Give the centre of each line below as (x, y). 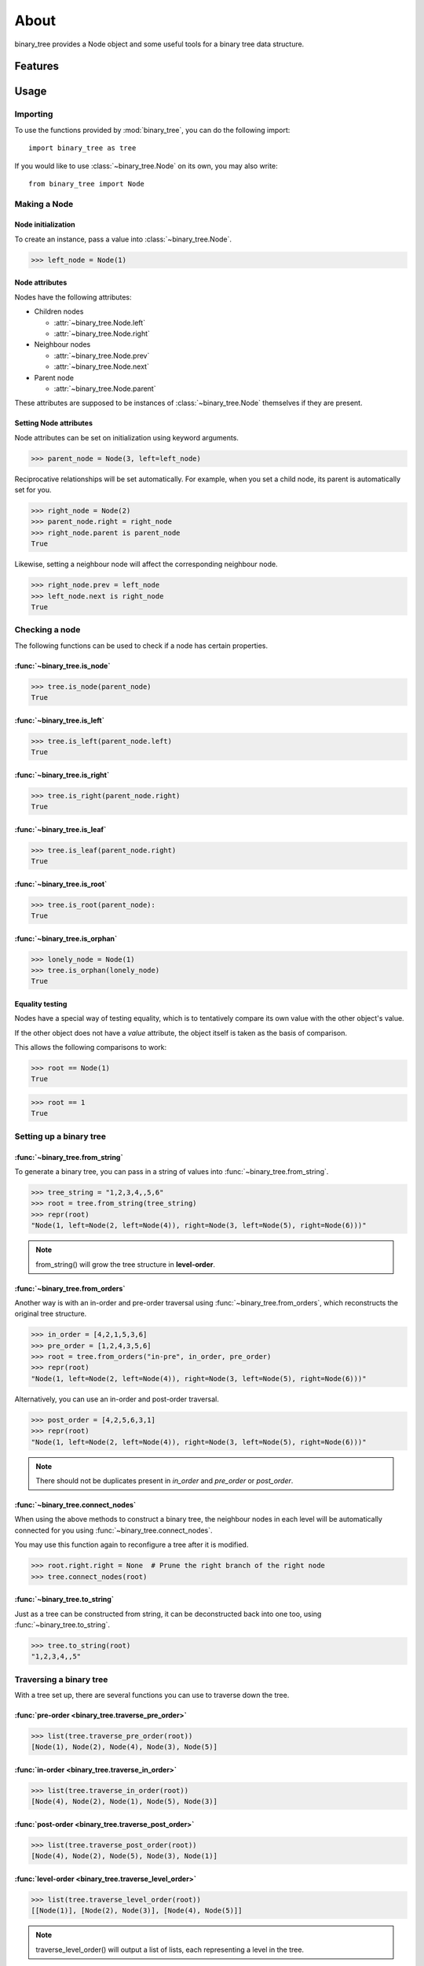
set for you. (33, 490)
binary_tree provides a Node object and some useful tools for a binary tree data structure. (159, 44)
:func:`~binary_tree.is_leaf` (60, 829)
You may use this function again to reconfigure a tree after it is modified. (132, 1544)
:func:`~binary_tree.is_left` (60, 720)
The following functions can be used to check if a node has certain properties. (141, 646)
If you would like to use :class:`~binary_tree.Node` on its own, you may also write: (146, 166)
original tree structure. (51, 1314)
